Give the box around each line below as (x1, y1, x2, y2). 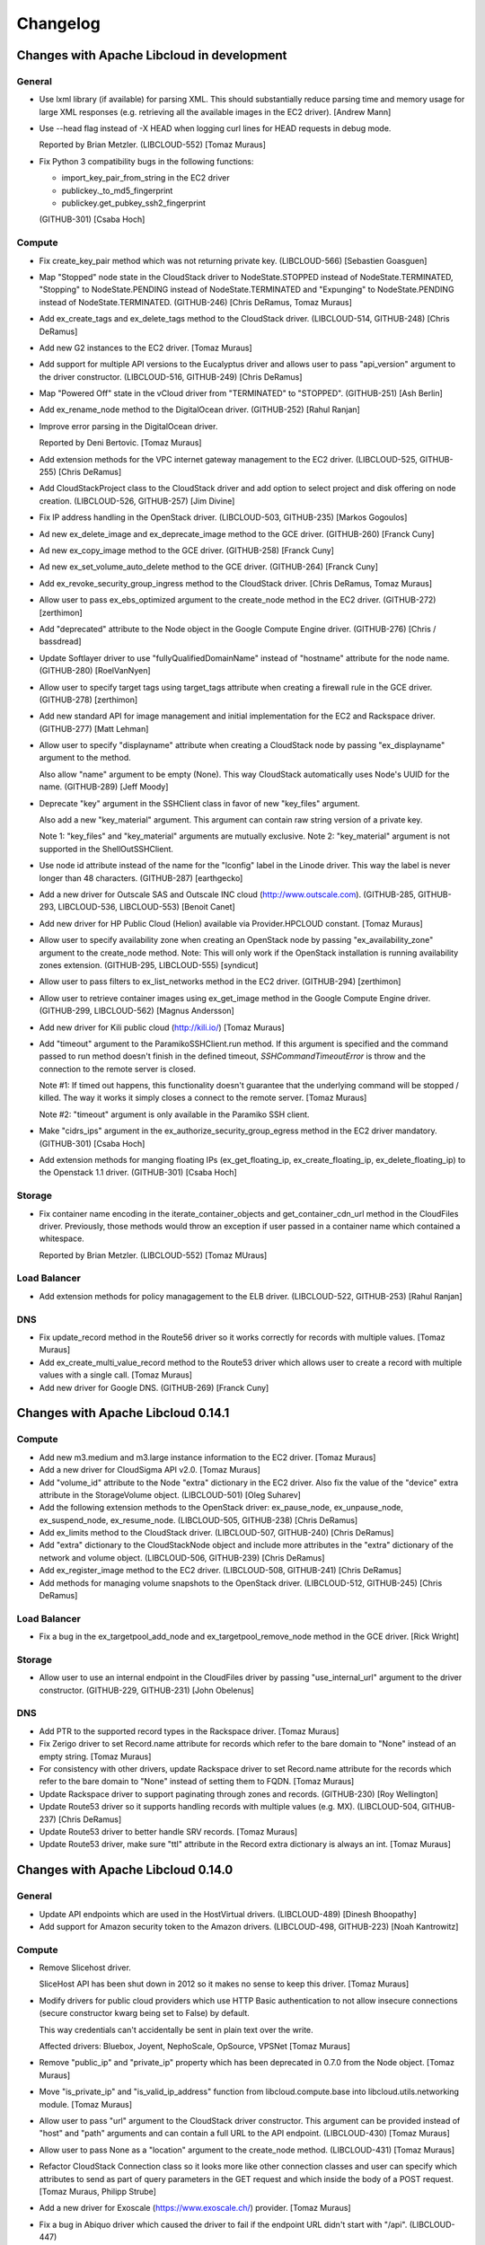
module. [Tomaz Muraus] (39, 2099, 133, 2109)
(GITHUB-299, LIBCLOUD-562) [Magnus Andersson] (39, 1006, 235, 1017)
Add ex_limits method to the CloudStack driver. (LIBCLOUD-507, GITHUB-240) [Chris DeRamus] (39, 1527, 394, 1538)
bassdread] (39, 636, 82, 647)
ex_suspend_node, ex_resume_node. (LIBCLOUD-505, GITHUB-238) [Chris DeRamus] (39, 1514, 358, 1526)
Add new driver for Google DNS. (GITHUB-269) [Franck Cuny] (39, 1382, 269, 1393)
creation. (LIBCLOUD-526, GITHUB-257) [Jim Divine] (39, 495, 235, 506)
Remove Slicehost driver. (39, 1962, 132, 1973)
